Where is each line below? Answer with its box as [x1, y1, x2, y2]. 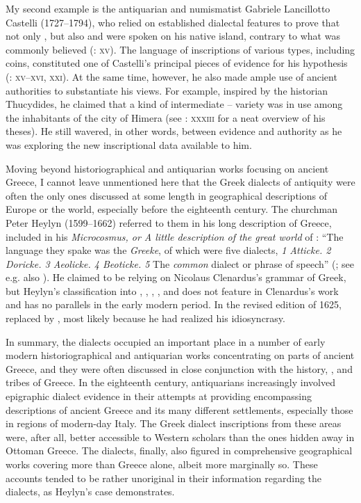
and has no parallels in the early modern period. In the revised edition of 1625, [6, 297, 342, 312]
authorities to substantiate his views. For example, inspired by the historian [6, 83, 328, 97]
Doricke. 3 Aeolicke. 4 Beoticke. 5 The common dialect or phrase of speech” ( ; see [6, 256, 354, 271]
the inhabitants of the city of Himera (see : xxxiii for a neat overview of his [6, 110, 326, 125]
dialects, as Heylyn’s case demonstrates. [6, 484, 175, 499]
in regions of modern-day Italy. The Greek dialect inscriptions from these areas [6, 416, 342, 431]
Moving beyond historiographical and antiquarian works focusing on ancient [6, 161, 329, 175]
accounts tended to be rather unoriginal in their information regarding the [6, 470, 322, 485]
